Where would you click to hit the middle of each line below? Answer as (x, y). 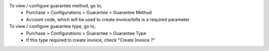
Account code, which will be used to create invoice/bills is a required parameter (108, 19)
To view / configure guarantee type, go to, (53, 26)
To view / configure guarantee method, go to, (56, 6)
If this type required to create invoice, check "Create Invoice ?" (91, 40)
